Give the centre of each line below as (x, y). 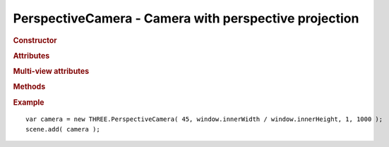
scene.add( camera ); (63, 129)
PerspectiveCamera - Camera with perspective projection (186, 18)
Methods (29, 87)
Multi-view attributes (51, 72)
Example (29, 102)
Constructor (35, 40)
